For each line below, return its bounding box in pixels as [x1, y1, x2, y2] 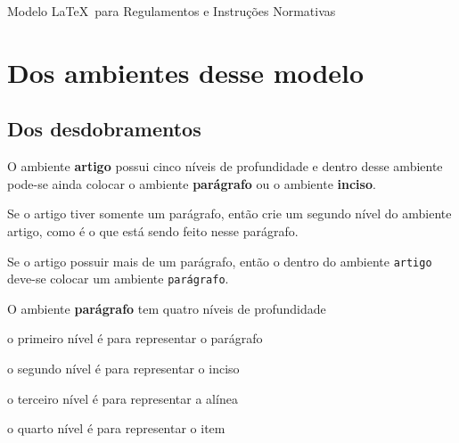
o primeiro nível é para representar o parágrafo [7, 329, 263, 348]
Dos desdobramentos [7, 115, 201, 143]
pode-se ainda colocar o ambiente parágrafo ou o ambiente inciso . [7, 174, 376, 193]
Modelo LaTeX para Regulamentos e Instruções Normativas [7, 2, 336, 20]
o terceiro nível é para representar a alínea [7, 389, 238, 407]
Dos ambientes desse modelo [7, 53, 365, 90]
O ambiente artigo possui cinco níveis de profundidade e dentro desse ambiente [7, 157, 443, 176]
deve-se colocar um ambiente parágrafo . [7, 269, 229, 288]
